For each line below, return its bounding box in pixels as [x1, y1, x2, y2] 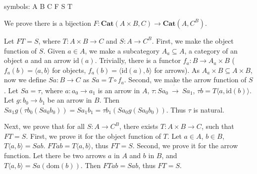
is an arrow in [98, 85, 140, 95]
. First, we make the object [152, 35, 234, 46]
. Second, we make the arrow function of [124, 74, 247, 85]
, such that [201, 121, 234, 131]
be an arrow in [47, 95, 92, 105]
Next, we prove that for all [4, 121, 85, 131]
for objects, [52, 64, 86, 75]
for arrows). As [154, 64, 200, 75]
